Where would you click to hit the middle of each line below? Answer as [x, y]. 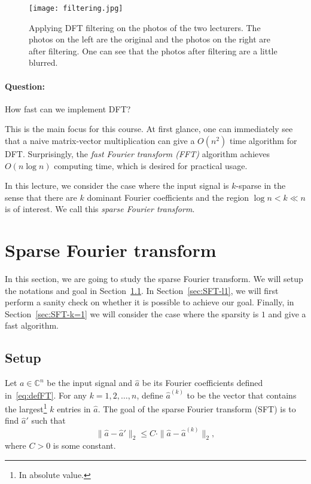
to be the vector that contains [242, 395]
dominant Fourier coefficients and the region [168, 197]
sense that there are [41, 197]
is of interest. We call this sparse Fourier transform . [100, 209]
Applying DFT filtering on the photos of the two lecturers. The [145, 27]
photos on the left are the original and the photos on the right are [150, 39]
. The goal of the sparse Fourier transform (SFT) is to [197, 408]
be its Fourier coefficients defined [202, 383]
